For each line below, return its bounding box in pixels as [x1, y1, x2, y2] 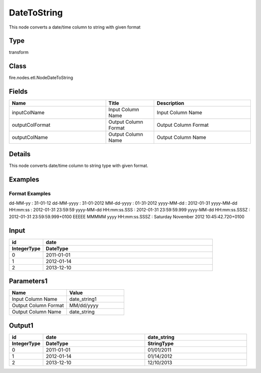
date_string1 [69, 296, 97, 302]
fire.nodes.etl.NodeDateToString [9, 75, 73, 81]
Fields [9, 88, 28, 96]
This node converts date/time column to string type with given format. [9, 163, 148, 168]
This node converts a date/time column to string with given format [9, 24, 141, 30]
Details [9, 150, 31, 158]
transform [9, 49, 29, 55]
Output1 [9, 321, 34, 329]
